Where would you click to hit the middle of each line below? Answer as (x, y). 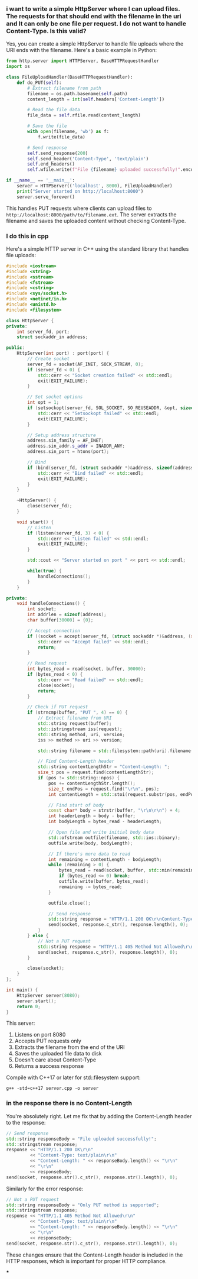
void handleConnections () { (51, 604)
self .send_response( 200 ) (58, 153)
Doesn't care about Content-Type (55, 1060)
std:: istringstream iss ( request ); (80, 729)
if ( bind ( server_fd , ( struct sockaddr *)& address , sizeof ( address (110, 468)
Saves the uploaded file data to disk (58, 1054)
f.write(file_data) (61, 137)
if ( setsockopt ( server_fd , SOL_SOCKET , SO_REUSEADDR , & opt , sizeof (112, 408)
